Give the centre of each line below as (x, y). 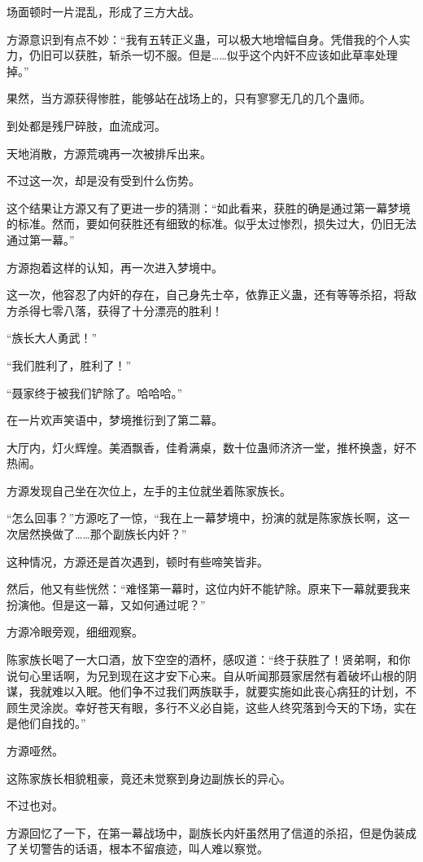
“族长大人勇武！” (52, 338)
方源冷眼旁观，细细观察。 (75, 632)
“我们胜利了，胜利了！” (69, 365)
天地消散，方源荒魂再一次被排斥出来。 (109, 153)
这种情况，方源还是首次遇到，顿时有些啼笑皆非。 (137, 561)
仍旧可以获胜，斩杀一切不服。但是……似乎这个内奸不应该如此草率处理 (213, 55)
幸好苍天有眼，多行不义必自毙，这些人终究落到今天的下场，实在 (245, 707)
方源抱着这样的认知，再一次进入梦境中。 (115, 267)
